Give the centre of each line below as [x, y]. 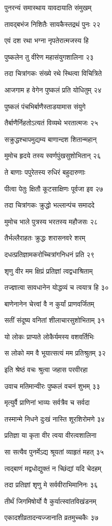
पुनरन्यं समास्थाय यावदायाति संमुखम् [48, 7]
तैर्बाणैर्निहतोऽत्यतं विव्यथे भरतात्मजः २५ [51, 123]
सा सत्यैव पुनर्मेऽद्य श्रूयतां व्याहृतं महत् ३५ [54, 452]
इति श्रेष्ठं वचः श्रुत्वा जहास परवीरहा [46, 370]
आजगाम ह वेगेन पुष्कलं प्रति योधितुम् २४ [53, 89]
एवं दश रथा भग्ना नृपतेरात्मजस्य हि [46, 40]
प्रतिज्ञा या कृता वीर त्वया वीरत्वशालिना [51, 435]
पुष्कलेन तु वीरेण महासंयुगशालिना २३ [49, 57]
